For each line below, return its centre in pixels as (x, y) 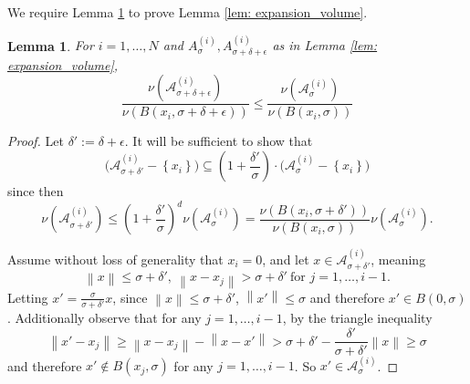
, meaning (398, 259)
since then (36, 191)
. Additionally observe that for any (104, 317)
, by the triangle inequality (357, 317)
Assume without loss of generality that (115, 259)
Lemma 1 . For (51, 45)
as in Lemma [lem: (325, 45)
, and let (286, 259)
